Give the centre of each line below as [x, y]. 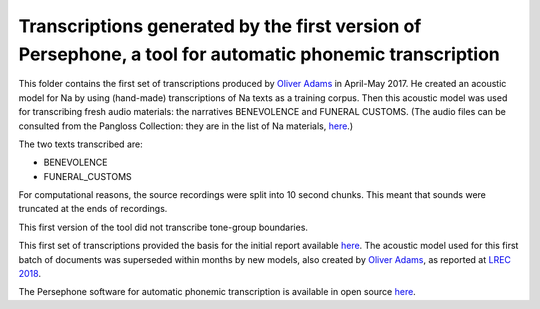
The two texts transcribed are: [81, 144]
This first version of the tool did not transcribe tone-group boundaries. [163, 227]
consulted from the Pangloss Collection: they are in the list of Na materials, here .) [186, 126]
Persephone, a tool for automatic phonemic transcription [259, 54]
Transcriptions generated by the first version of [220, 26]
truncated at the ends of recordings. [93, 209]
